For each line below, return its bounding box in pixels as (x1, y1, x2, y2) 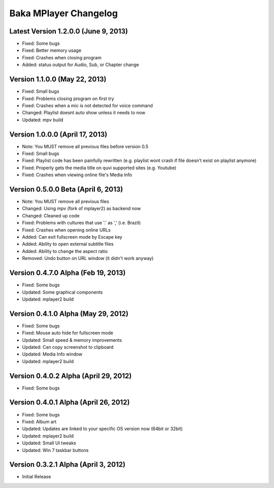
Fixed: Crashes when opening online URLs (22, 226, 111, 233)
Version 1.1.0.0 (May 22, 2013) (9, 75, 107, 84)
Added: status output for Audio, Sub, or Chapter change (22, 61, 140, 68)
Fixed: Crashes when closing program (22, 54, 101, 60)
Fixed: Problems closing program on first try (22, 95, 114, 102)
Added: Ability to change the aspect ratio (22, 248, 108, 254)
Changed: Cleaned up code (22, 212, 80, 218)
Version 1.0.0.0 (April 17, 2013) (9, 130, 108, 139)
